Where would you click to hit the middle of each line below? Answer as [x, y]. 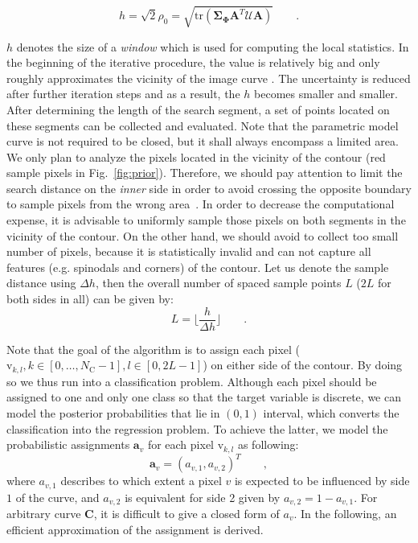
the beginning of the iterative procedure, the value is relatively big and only [193, 62]
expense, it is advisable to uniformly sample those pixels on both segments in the [206, 220]
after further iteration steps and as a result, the [123, 94]
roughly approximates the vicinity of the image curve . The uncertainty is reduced [209, 78]
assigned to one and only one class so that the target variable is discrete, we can [204, 397]
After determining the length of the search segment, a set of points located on [198, 109]
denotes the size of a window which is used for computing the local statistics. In [213, 46]
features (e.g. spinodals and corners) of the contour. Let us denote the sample [198, 267]
